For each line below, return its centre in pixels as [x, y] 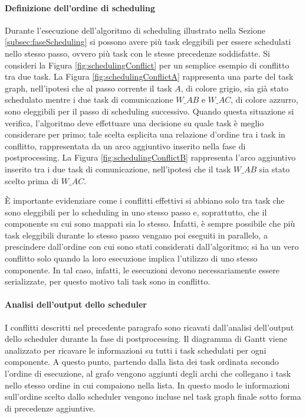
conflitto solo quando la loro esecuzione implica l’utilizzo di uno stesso [131, 258]
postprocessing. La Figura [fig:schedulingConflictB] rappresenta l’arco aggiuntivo [150, 157]
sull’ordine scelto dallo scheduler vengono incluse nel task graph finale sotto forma [153, 396]
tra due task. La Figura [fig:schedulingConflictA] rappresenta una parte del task [149, 76]
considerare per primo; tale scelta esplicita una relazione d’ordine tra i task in [145, 134]
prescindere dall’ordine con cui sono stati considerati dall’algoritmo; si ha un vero [152, 246]
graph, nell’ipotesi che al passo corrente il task [88, 88]
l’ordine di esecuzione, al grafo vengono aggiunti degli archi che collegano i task [148, 373]
